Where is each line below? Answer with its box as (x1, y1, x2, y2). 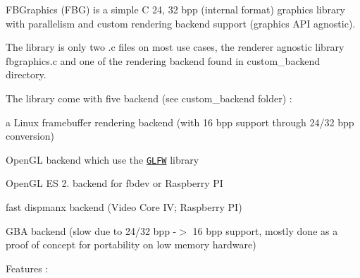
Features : (6, 260, 49, 275)
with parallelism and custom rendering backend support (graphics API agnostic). (6, 16, 356, 30)
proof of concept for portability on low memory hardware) (6, 237, 256, 252)
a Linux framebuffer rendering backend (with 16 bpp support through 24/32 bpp (6, 114, 354, 129)
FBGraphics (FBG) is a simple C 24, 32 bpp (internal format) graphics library (6, 2, 345, 16)
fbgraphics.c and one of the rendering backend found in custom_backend (6, 53, 320, 68)
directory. (6, 67, 46, 82)
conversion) (6, 128, 54, 143)
